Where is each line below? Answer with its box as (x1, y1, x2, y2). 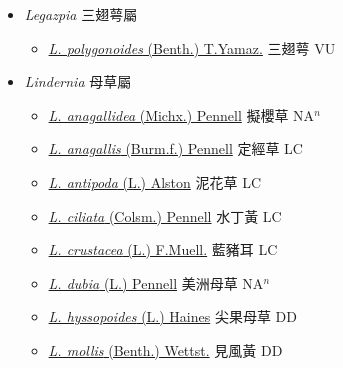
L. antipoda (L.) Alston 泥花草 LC (48, 171, 262, 192)
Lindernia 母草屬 (24, 71, 132, 92)
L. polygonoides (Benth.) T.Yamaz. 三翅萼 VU (48, 37, 336, 58)
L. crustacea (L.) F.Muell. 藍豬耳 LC (48, 239, 278, 260)
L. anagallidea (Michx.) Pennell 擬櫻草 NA (48, 104, 315, 125)
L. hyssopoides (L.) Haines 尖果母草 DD (48, 306, 297, 327)
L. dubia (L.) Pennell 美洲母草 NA (48, 272, 264, 293)
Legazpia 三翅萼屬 (24, 4, 138, 24)
